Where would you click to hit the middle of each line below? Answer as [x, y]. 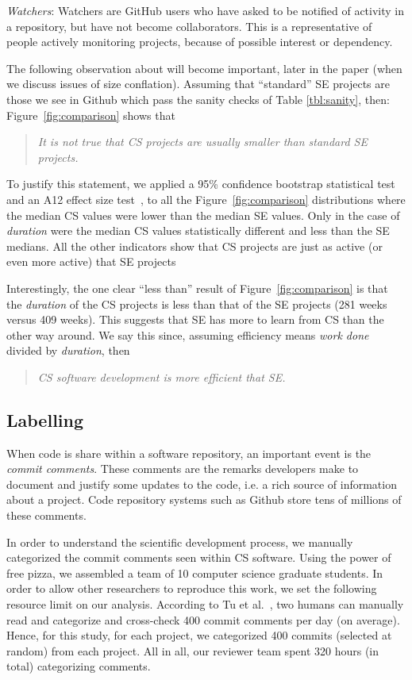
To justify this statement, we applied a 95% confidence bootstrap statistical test [201, 184]
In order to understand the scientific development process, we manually [180, 542]
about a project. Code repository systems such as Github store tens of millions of [204, 499]
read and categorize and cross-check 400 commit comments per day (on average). [203, 619]
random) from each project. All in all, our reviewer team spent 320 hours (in [193, 650]
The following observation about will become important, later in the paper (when [204, 68]
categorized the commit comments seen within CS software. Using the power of [199, 557]
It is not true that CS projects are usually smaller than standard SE [202, 142]
